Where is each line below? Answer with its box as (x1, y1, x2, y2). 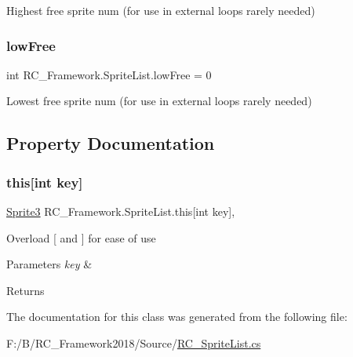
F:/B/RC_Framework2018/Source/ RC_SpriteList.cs (6, 334, 261, 351)
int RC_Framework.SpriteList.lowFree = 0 (6, 66, 212, 82)
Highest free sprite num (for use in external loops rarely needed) (6, 2, 315, 18)
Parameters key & (6, 256, 93, 272)
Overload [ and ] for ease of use (6, 229, 156, 246)
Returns (6, 282, 45, 298)
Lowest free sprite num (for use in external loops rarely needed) (6, 93, 312, 109)
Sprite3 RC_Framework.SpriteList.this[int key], (6, 203, 235, 219)
